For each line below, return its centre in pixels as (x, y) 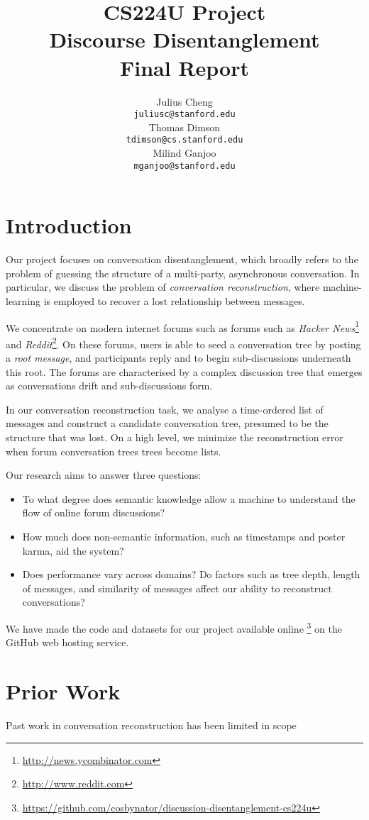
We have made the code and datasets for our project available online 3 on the (174, 627)
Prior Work (63, 691)
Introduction (69, 225)
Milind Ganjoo (184, 153)
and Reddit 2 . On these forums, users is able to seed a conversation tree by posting (183, 343)
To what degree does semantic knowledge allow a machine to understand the (189, 498)
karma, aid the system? (73, 550)
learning (23, 300)
